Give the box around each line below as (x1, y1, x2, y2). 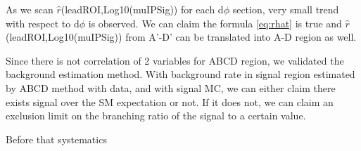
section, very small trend (232, 2, 339, 16)
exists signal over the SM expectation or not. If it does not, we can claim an (6, 94, 334, 109)
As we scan (6, 2, 53, 16)
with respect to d (6, 15, 80, 30)
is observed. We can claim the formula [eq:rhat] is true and (88, 15, 342, 30)
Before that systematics (6, 131, 107, 146)
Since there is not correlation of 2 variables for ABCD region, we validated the (6, 53, 344, 67)
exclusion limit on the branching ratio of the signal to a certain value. (6, 108, 306, 123)
